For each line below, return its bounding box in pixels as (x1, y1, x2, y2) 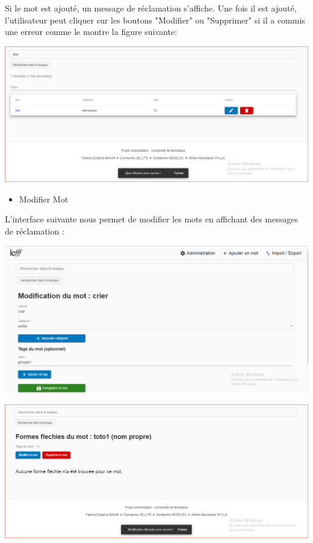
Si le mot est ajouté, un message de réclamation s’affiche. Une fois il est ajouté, (5, 2, 297, 14)
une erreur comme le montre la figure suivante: (5, 25, 178, 38)
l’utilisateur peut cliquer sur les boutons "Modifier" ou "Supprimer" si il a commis (5, 13, 305, 26)
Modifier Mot (19, 192, 69, 205)
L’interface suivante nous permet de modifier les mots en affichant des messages (5, 213, 298, 225)
